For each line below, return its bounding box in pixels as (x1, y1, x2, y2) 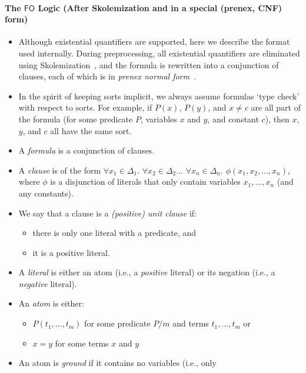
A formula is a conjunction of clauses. (18, 144, 155, 156)
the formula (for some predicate (18, 112, 133, 125)
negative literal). (18, 277, 77, 289)
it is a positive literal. (32, 246, 110, 258)
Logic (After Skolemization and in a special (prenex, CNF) (38, 1, 282, 14)
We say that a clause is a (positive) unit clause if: (18, 207, 197, 219)
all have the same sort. (50, 124, 132, 136)
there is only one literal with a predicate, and (32, 227, 197, 239)
